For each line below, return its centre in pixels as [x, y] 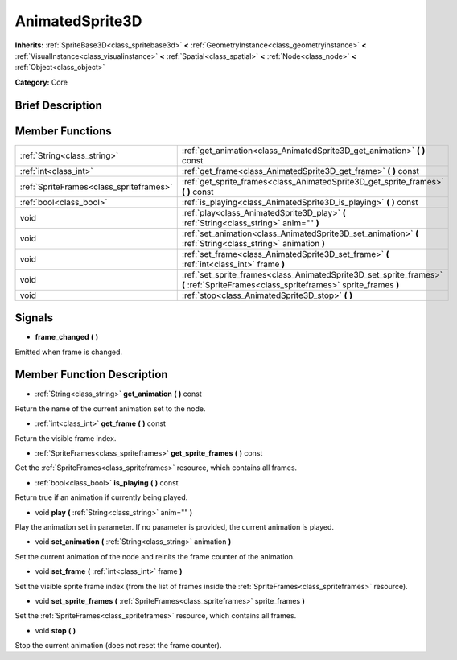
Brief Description [58, 105]
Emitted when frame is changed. [69, 352]
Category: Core [41, 82]
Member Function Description [91, 375]
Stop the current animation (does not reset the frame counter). [118, 646]
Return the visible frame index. [66, 438]
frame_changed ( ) [67, 337]
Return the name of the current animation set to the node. [110, 408]
